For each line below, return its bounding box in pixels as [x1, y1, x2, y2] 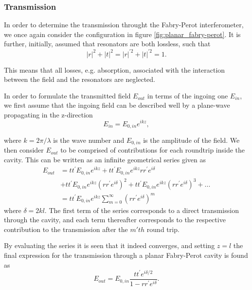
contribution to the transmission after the [4, 224, 128, 234]
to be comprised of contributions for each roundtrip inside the [60, 145, 245, 155]
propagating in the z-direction [4, 109, 93, 119]
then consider [4, 145, 44, 155]
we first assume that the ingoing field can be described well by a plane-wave [4, 100, 230, 110]
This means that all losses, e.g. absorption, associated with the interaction [4, 64, 225, 75]
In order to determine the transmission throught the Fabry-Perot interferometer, [4, 19, 244, 30]
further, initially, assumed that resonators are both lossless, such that [4, 39, 211, 49]
